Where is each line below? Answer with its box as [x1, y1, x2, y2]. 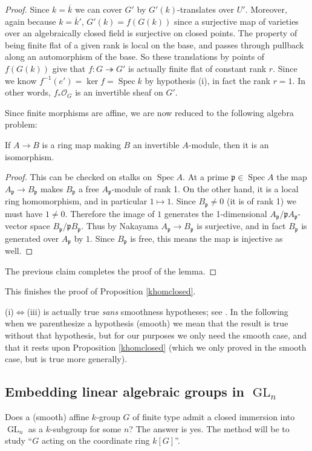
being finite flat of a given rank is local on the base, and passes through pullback [5, 38, 304, 51]
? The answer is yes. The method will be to [129, 422, 290, 435]
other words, [5, 86, 51, 99]
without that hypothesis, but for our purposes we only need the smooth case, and [5, 328, 307, 341]
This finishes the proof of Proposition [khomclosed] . [5, 285, 196, 297]
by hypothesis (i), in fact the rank [145, 74, 270, 86]
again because [5, 15, 56, 27]
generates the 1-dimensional [164, 207, 267, 219]
